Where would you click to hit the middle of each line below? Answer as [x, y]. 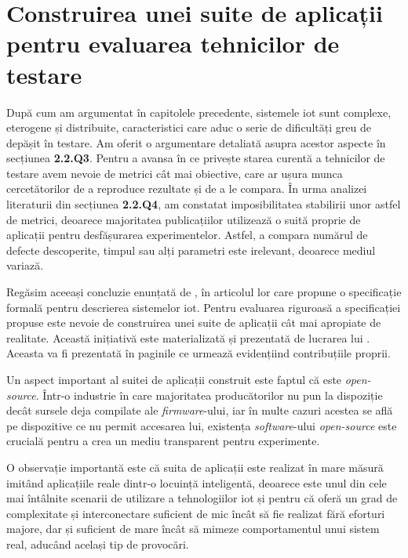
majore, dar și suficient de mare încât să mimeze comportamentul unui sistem [193, 529]
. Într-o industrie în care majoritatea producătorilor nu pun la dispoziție [209, 395]
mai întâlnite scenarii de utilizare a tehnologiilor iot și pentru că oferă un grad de [202, 498]
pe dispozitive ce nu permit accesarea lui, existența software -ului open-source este [202, 425]
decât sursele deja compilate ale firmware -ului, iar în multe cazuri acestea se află [200, 410]
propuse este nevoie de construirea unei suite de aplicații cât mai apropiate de [194, 322]
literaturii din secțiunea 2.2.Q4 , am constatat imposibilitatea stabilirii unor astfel [204, 204]
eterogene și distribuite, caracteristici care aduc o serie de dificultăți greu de [189, 127]
